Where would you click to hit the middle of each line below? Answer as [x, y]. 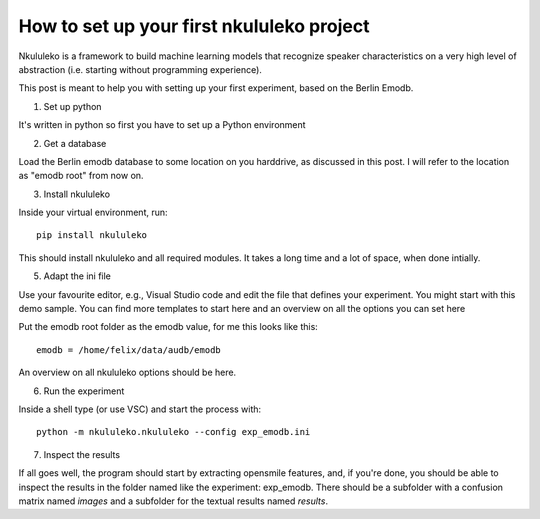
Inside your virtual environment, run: [93, 212]
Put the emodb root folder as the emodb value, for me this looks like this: [168, 327]
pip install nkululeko [92, 235]
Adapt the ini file [77, 276]
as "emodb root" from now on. [81, 176]
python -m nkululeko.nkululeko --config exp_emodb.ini [173, 432]
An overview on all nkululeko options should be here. [127, 372]
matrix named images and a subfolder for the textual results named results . [173, 501]
